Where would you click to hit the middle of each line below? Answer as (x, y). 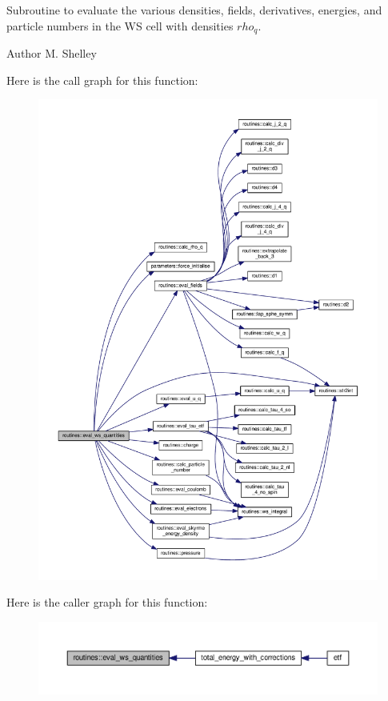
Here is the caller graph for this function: (107, 602)
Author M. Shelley (52, 53)
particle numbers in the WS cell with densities (120, 25)
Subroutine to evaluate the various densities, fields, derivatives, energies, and (194, 10)
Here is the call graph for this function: (102, 80)
